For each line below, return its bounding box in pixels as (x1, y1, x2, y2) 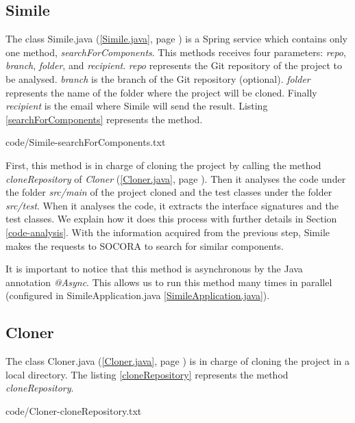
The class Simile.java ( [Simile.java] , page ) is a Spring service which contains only (5, 31, 348, 46)
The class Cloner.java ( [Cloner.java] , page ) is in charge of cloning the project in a (5, 354, 350, 368)
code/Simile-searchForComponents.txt (5, 135, 166, 149)
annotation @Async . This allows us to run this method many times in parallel (5, 274, 332, 289)
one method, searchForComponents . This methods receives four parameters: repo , (5, 44, 346, 59)
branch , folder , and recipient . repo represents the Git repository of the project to (5, 58, 342, 73)
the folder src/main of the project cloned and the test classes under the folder (5, 185, 332, 199)
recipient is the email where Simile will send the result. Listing (5, 99, 268, 113)
